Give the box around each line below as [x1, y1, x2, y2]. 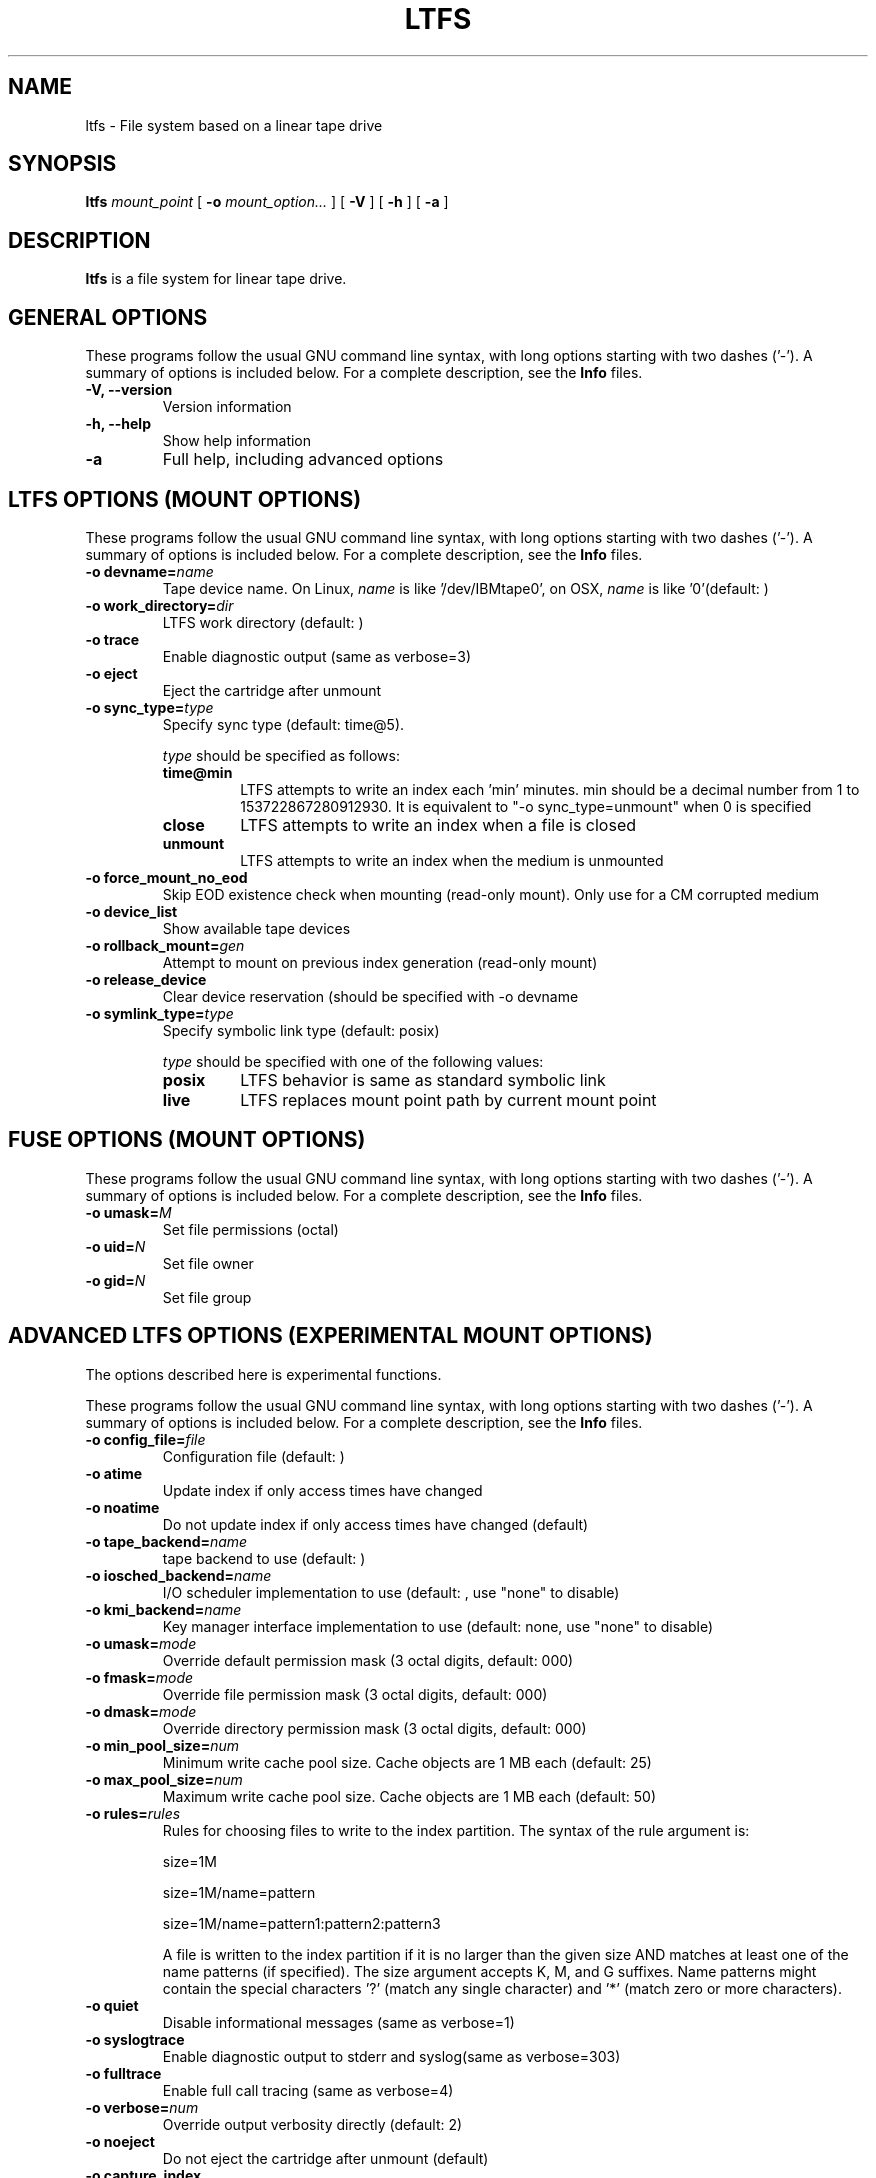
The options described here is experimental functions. [85, 1365, 442, 1383]
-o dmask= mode [85, 1702, 197, 1720]
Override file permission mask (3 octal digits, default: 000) [162, 1685, 548, 1703]
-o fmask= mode [85, 1668, 194, 1686]
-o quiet [85, 1996, 139, 2014]
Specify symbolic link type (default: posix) [162, 1021, 440, 1039]
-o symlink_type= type [85, 1004, 234, 1022]
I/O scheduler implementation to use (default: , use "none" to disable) [162, 1583, 620, 1601]
